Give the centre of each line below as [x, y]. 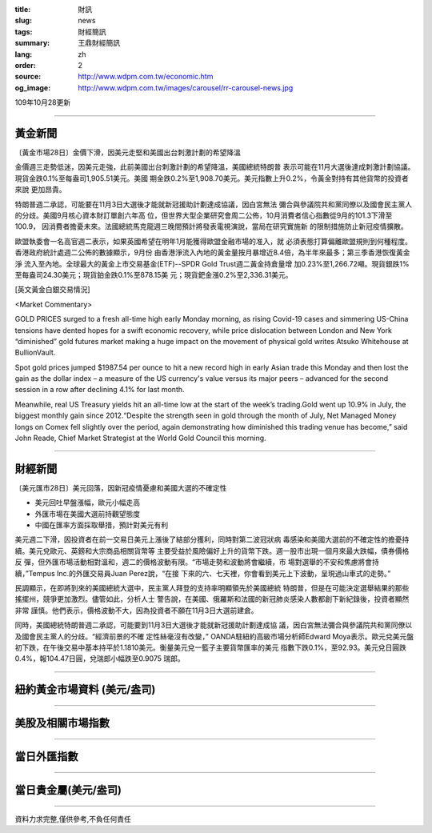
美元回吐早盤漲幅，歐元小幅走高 [87, 503]
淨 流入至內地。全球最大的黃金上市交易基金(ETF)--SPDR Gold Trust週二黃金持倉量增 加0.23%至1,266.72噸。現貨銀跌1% [212, 263]
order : [25, 65]
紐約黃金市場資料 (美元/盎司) [85, 689]
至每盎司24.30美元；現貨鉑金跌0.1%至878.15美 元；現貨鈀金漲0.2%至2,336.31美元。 [154, 274]
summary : [32, 43]
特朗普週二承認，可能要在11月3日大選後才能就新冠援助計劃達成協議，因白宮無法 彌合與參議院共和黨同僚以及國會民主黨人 [213, 204]
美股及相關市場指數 [62, 723]
